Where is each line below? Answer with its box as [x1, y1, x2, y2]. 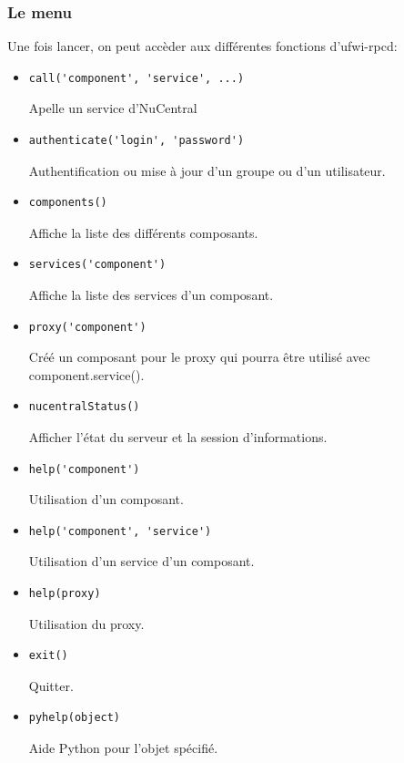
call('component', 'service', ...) [28, 71, 245, 85]
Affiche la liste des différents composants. [28, 222, 258, 242]
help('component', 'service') [28, 524, 212, 538]
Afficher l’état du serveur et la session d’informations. [28, 427, 328, 446]
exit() [28, 649, 68, 663]
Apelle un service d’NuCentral [28, 98, 197, 118]
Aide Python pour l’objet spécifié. [28, 737, 218, 757]
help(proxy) [28, 586, 101, 600]
